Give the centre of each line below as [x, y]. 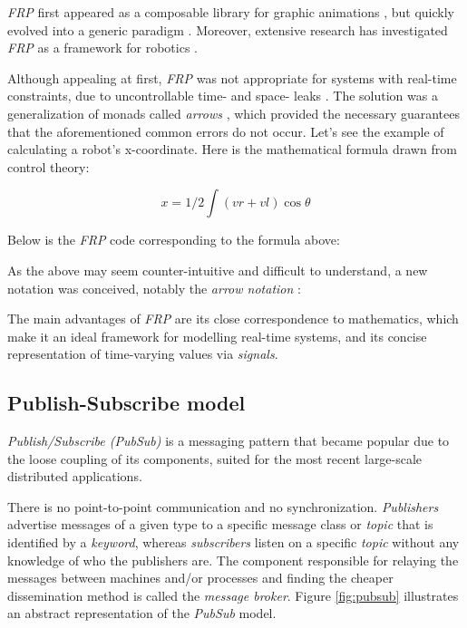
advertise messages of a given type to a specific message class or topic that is [220, 524]
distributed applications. [75, 476]
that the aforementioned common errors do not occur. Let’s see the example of [226, 131]
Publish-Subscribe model [126, 403]
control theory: [49, 166]
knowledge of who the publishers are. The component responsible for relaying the [233, 560]
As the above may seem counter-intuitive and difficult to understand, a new [218, 270]
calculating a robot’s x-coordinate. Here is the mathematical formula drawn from [232, 149]
